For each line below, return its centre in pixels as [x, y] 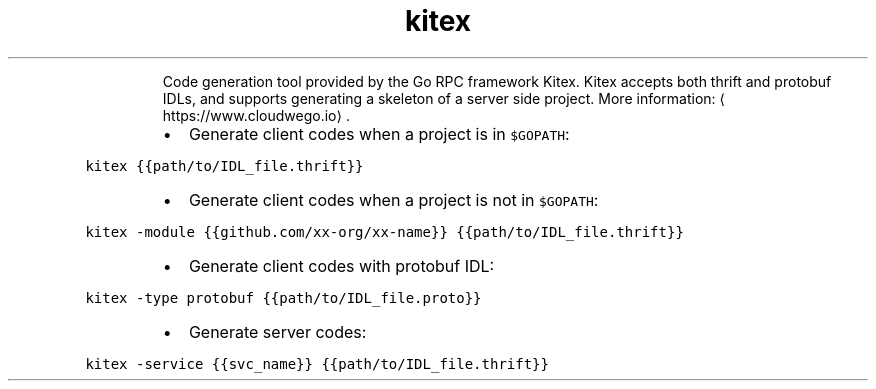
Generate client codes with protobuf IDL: [341, 265]
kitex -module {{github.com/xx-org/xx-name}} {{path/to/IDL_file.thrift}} [384, 231]
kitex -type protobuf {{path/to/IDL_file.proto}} [283, 297]
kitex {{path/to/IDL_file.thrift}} [224, 165]
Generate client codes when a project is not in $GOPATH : [393, 199]
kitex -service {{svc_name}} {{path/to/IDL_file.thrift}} [317, 363]
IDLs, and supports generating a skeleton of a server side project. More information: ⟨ [444, 98]
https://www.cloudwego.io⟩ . [256, 115]
